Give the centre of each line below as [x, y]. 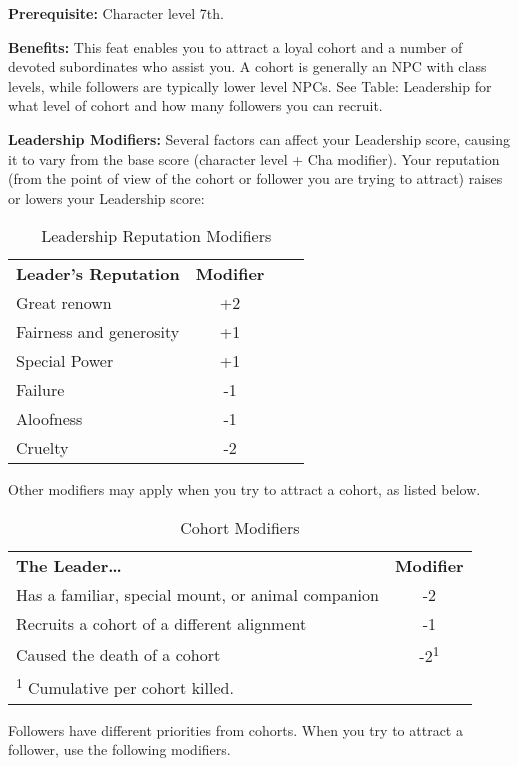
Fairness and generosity [98, 332]
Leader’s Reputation [98, 274]
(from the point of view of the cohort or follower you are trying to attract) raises [255, 178]
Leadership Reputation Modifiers [156, 236]
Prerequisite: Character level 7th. [116, 13]
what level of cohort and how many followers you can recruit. [195, 105]
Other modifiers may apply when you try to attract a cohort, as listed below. [244, 489]
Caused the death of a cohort [118, 654]
